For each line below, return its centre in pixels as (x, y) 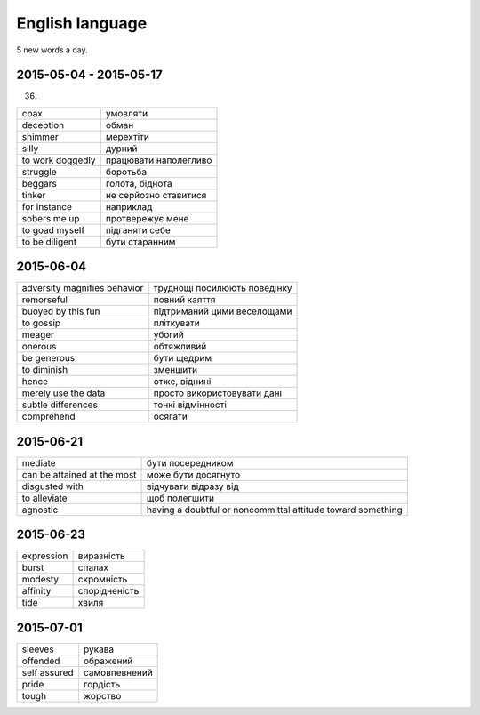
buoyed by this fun (61, 311)
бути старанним (140, 242)
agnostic (40, 510)
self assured (48, 672)
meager (38, 335)
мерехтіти (128, 136)
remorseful (45, 300)
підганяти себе (138, 229)
